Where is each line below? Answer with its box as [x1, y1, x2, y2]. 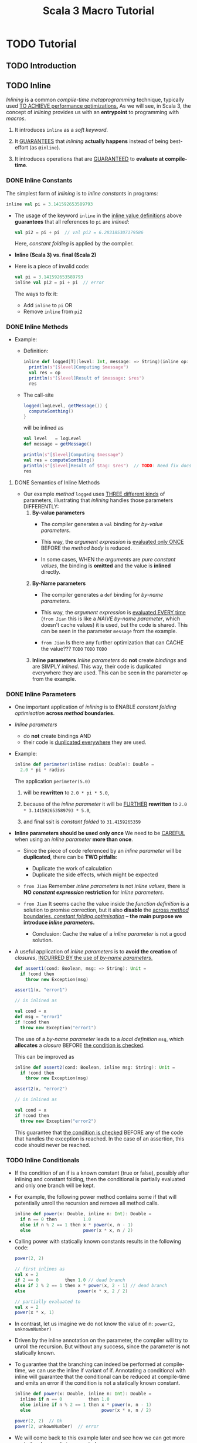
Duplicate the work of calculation [32, 865, 113, 872]
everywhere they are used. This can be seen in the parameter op [32, 669, 188, 676]
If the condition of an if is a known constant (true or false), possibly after [14, 1169, 189, 1176]
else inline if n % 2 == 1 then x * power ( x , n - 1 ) [20, 1402, 152, 1408]
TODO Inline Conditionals [6, 1156, 80, 1164]
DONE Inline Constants [6, 177, 73, 185]
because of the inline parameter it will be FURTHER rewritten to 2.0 [23, 800, 188, 807]
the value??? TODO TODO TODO [40, 645, 107, 652]
